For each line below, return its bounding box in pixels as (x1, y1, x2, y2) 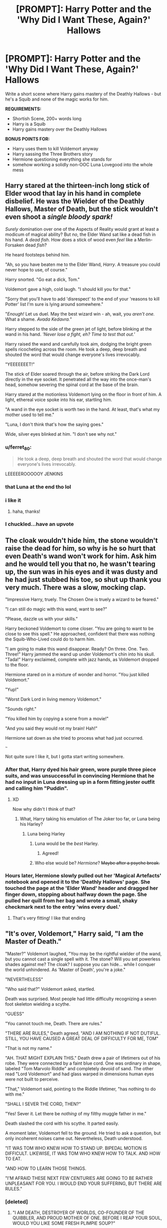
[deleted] (5, 1198, 28, 1205)
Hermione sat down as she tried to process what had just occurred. (5, 735, 144, 741)
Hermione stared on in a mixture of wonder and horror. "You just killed (5, 672, 150, 678)
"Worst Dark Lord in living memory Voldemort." (5, 696, 102, 702)
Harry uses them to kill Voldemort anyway (12, 145, 99, 151)
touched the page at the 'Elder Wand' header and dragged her (5, 885, 159, 892)
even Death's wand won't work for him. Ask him (5, 552, 157, 560)
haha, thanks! (12, 508, 41, 514)
